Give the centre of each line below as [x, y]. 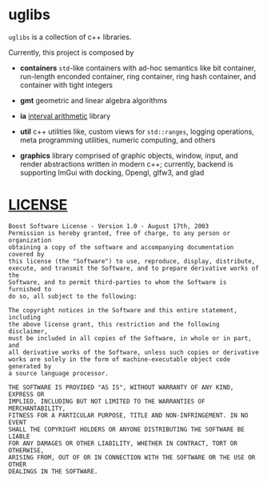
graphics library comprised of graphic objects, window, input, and [129, 155]
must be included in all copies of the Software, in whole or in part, [130, 338]
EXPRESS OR [26, 394]
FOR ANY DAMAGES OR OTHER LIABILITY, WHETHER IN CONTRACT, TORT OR [123, 443]
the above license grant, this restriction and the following [114, 324]
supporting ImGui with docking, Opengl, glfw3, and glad [112, 172]
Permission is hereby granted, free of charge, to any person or [119, 233]
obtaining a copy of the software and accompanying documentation [121, 247]
